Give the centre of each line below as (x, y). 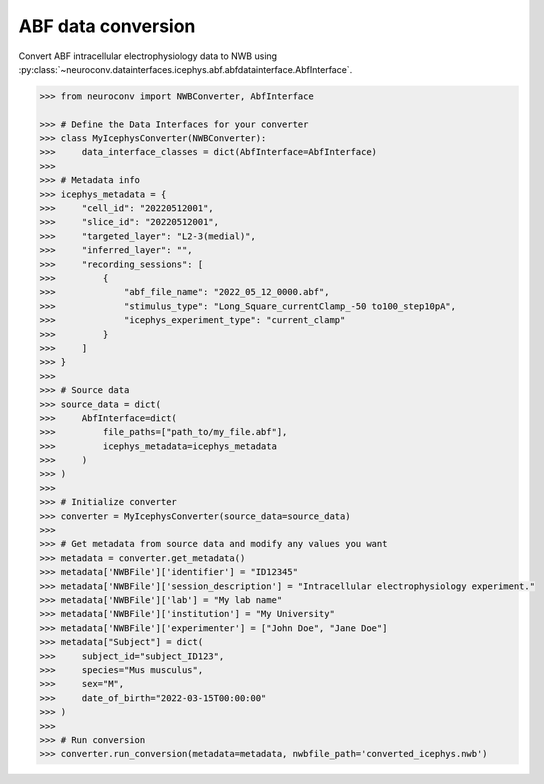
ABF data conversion (107, 26)
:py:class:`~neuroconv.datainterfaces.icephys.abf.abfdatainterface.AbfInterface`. (185, 69)
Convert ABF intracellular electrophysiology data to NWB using (148, 56)
